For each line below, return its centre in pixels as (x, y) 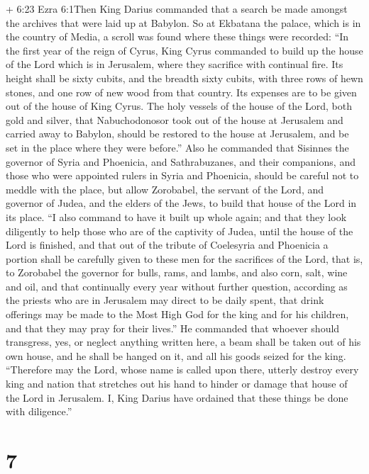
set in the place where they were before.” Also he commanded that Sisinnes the (177, 147)
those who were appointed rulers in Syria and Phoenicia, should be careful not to (182, 175)
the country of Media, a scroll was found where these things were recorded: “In (177, 36)
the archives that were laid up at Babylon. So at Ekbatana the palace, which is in (183, 22)
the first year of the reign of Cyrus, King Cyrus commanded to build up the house (184, 50)
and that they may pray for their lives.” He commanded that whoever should (173, 328)
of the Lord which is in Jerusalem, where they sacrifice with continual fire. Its (175, 64)
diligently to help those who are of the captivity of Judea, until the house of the (180, 231)
